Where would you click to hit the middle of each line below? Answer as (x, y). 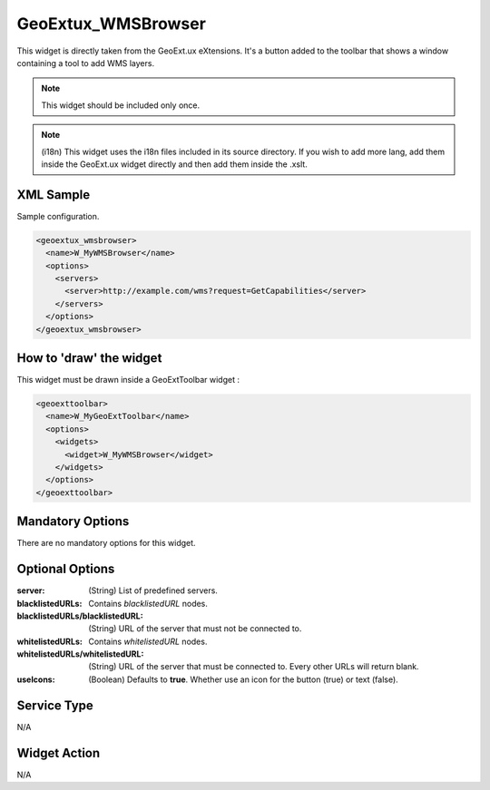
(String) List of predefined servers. (153, 590)
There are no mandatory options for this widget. (106, 543)
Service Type (55, 705)
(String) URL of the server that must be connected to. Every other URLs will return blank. (254, 667)
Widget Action (59, 753)
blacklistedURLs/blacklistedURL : (80, 616)
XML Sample (54, 195)
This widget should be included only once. (120, 105)
